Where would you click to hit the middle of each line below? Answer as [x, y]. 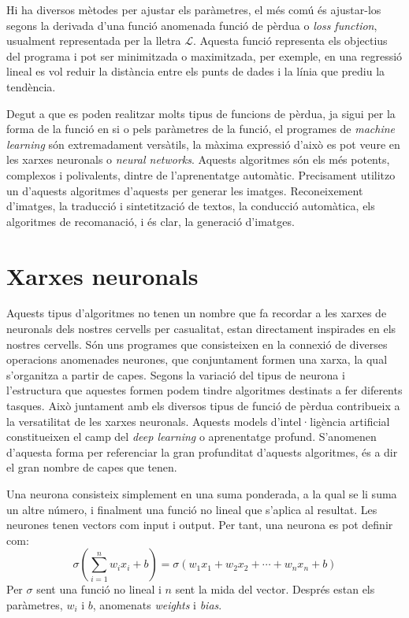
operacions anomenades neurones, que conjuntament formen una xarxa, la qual [197, 359]
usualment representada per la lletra [94, 41]
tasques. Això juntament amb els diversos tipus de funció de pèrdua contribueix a [203, 405]
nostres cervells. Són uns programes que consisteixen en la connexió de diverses [197, 344]
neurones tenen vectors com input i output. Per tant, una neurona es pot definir [200, 525]
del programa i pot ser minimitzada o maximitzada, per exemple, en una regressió [204, 56]
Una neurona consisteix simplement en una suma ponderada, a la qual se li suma [202, 493]
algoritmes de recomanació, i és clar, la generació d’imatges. [151, 221]
